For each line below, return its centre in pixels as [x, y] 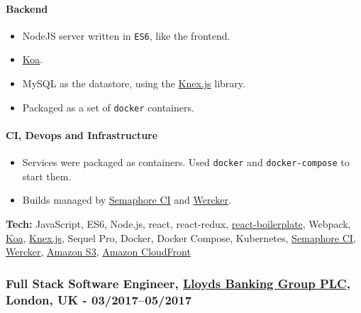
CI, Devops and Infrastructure [82, 134]
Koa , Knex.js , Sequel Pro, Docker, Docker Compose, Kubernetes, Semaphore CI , [181, 237]
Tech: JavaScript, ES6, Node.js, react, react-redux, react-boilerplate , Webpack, [178, 223]
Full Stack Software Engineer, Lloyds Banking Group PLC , [178, 283]
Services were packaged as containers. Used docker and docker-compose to [186, 162]
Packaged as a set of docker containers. [108, 107]
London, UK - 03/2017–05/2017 [99, 299]
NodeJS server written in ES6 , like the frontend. [126, 35]
